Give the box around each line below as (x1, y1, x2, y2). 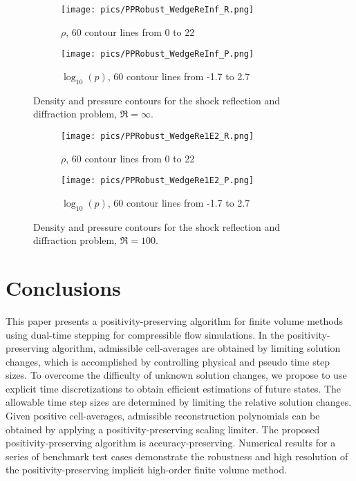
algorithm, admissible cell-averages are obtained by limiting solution (52, 341, 341, 355)
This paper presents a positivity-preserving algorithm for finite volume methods (6, 313, 343, 328)
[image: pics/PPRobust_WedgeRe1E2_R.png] (61, 131, 254, 141)
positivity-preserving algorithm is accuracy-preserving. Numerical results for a (6, 435, 336, 450)
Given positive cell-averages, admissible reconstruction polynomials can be (6, 408, 320, 423)
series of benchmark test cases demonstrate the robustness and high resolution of (6, 449, 348, 463)
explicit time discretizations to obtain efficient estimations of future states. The (6, 381, 341, 395)
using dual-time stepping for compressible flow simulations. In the (6, 327, 284, 341)
